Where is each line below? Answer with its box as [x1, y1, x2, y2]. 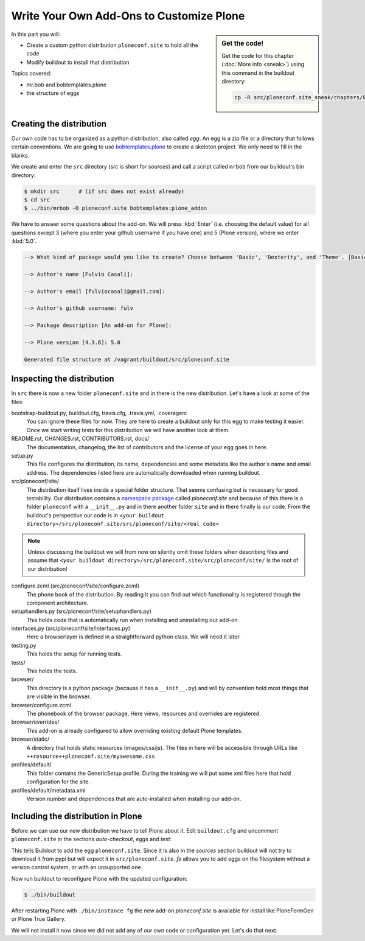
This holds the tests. [26, 667, 77, 675]
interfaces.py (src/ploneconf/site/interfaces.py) [11, 624, 130, 632]
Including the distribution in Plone [11, 811, 142, 821]
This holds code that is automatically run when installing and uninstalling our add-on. [26, 616, 240, 623]
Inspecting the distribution [11, 374, 115, 384]
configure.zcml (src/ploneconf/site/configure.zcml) [11, 582, 140, 590]
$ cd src [24, 196, 50, 203]
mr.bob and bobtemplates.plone [26, 81, 106, 88]
